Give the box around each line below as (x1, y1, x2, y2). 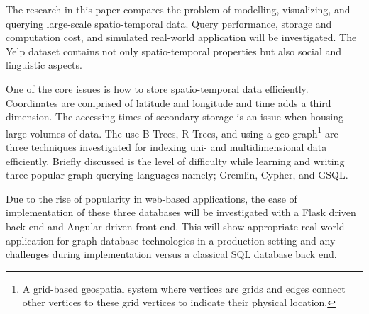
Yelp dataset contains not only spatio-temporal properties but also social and (6, 43, 342, 58)
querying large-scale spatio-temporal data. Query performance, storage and (6, 16, 332, 30)
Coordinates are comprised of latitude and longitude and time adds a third (6, 95, 331, 110)
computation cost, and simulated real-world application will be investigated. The (6, 30, 357, 45)
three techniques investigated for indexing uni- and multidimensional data (6, 140, 327, 154)
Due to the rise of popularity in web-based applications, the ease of (6, 191, 297, 206)
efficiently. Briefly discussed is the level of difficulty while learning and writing (6, 153, 345, 168)
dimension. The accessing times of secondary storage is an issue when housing (6, 109, 344, 124)
